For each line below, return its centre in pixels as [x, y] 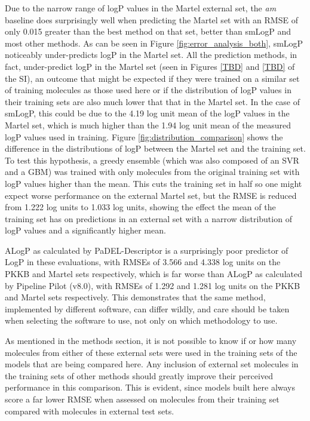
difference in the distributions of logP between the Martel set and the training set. [155, 148]
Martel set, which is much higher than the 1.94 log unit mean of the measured [148, 125]
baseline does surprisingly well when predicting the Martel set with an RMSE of [151, 19]
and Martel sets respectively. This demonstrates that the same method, [135, 297]
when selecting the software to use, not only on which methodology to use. [141, 320]
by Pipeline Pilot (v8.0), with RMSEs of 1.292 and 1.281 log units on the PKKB [153, 285]
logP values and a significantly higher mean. [85, 230]
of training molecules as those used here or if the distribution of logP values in [148, 90]
